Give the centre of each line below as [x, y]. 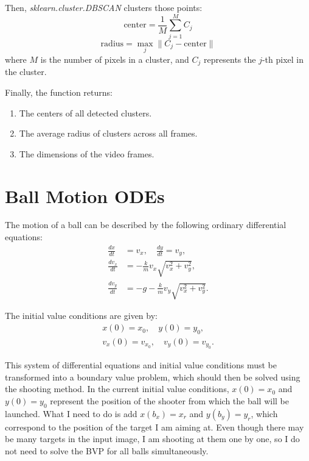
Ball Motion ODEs [85, 195]
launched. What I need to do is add [71, 413]
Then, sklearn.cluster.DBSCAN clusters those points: [104, 7]
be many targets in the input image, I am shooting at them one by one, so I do [152, 439]
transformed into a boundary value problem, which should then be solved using [153, 377]
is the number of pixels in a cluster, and [115, 59]
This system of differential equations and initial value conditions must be [141, 365]
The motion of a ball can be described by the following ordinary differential [146, 225]
